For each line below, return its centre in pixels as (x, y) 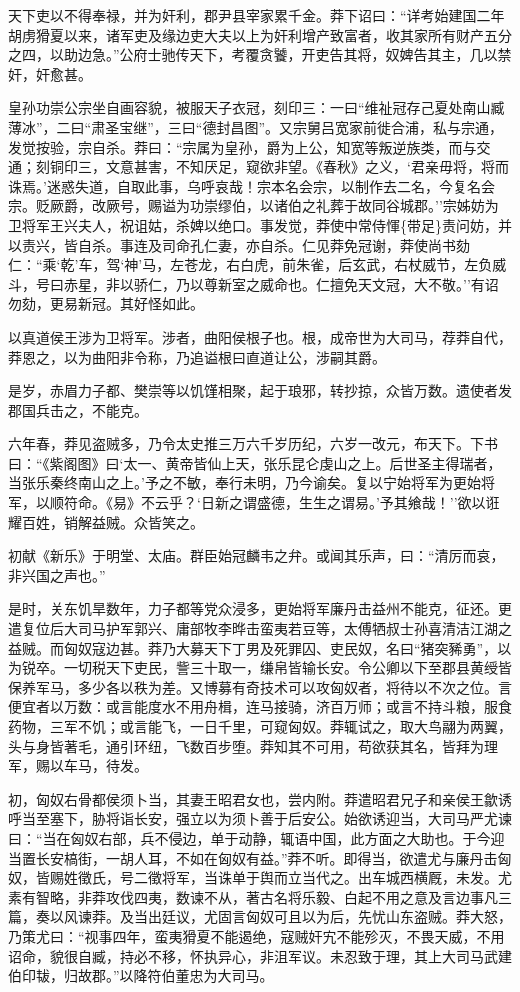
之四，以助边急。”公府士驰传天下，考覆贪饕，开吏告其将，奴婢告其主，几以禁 (260, 54)
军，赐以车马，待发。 (78, 765)
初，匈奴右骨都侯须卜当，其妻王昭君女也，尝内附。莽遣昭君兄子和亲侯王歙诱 (260, 798)
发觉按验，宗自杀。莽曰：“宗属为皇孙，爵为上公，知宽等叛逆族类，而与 (242, 146)
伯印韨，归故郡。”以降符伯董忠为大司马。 (141, 975)
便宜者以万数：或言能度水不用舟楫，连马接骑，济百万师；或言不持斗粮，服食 (260, 706)
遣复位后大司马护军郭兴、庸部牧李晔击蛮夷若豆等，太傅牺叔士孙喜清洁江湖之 (260, 628)
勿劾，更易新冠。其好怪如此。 (106, 303)
